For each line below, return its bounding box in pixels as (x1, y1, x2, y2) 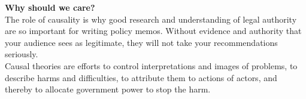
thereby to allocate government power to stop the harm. (5, 83, 211, 95)
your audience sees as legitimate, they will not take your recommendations (5, 36, 278, 48)
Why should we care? (5, 1, 95, 13)
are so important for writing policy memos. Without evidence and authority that (5, 24, 302, 37)
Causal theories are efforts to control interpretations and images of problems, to (5, 59, 298, 72)
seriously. (5, 48, 38, 60)
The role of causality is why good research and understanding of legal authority (5, 13, 297, 25)
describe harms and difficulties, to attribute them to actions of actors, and (5, 71, 277, 83)
